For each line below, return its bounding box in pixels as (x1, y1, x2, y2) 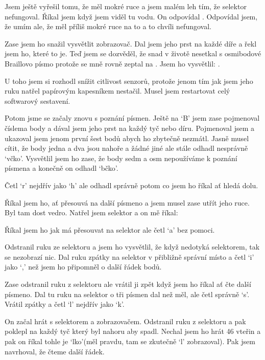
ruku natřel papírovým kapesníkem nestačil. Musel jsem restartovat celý (5, 85, 230, 96)
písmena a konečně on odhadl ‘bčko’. (5, 163, 118, 173)
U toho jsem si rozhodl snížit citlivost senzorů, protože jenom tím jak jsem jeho (5, 75, 253, 86)
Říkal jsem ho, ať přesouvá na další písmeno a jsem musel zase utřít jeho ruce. (5, 197, 250, 208)
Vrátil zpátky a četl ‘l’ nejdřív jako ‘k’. (5, 299, 125, 309)
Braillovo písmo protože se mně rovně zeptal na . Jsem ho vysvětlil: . (5, 58, 220, 69)
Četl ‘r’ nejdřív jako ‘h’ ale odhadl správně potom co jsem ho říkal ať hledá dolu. (5, 179, 258, 190)
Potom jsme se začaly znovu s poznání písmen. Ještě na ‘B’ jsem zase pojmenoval (5, 112, 260, 123)
